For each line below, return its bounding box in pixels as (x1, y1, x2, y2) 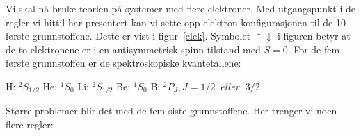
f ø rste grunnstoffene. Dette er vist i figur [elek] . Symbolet (6, 28, 251, 43)
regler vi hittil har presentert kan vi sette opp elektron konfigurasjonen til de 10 (6, 15, 346, 29)
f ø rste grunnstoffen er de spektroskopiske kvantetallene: (6, 56, 241, 70)
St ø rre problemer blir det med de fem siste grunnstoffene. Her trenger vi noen (6, 103, 337, 118)
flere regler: (6, 117, 54, 132)
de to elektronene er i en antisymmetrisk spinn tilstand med (6, 42, 261, 56)
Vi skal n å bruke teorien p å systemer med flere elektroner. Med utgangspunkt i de (6, 1, 355, 15)
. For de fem (287, 42, 340, 56)
